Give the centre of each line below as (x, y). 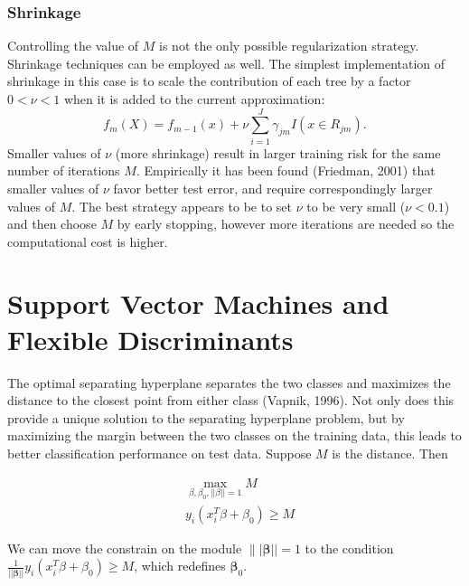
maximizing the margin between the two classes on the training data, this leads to (234, 435)
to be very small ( (356, 206)
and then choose (52, 224)
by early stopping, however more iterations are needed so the (286, 224)
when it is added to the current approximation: (194, 99)
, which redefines (180, 566)
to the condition (349, 548)
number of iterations (64, 170)
